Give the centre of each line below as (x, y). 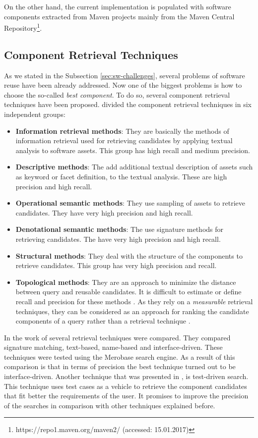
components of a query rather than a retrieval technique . (103, 321)
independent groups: (35, 114)
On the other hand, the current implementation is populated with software (118, 6)
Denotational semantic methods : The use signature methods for (120, 229)
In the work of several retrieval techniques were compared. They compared (117, 337)
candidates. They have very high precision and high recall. (104, 212)
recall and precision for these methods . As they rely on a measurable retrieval (134, 301)
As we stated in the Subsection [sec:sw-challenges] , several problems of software (125, 75)
